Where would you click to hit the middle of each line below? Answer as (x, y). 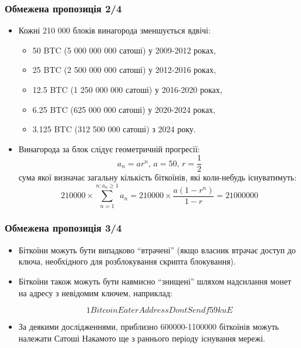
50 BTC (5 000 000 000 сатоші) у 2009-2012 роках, (124, 50)
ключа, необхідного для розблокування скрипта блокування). (127, 261)
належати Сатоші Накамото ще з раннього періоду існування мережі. (142, 338)
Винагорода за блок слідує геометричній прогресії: (109, 148)
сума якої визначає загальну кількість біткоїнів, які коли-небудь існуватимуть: (158, 177)
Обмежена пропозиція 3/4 (63, 228)
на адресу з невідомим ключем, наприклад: (95, 292)
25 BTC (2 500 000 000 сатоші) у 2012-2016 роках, (124, 70)
